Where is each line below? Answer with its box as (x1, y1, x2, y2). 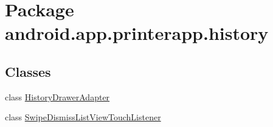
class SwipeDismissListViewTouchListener (5, 111, 161, 123)
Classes (5, 62, 51, 80)
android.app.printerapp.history (5, 21, 269, 45)
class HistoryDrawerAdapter (5, 90, 110, 103)
